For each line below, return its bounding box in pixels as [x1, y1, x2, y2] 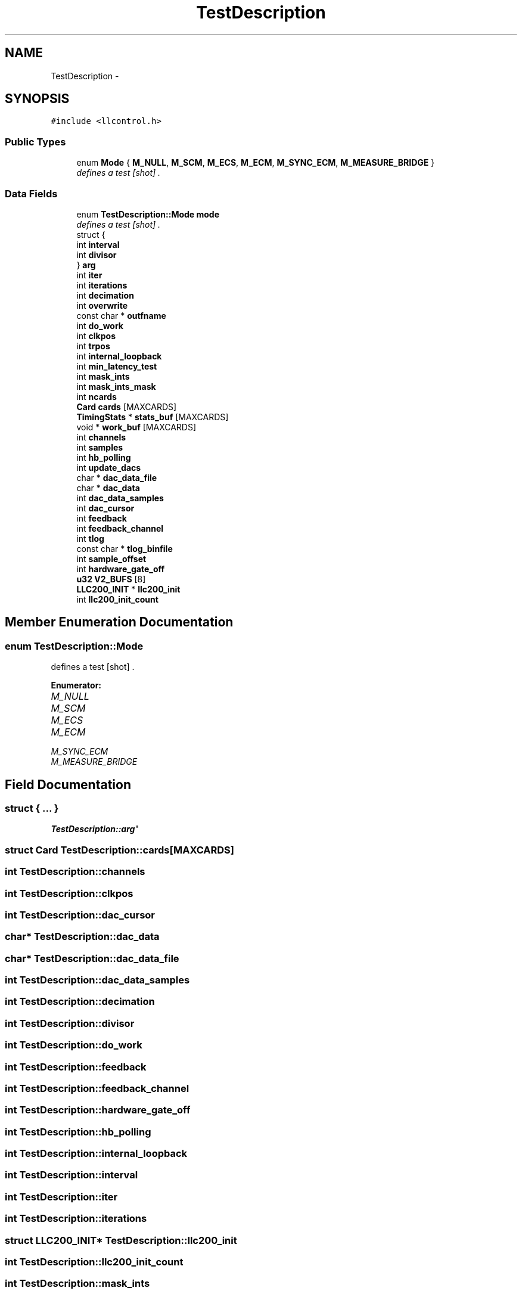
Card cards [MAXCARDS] [76, 401, 177, 412]
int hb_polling [76, 452, 131, 463]
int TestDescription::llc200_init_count [5, 1255, 184, 1268]
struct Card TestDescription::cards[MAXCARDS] [5, 843, 234, 856]
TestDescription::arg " [51, 824, 139, 834]
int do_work [76, 320, 123, 331]
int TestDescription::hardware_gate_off [5, 1104, 191, 1116]
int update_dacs [76, 462, 141, 473]
